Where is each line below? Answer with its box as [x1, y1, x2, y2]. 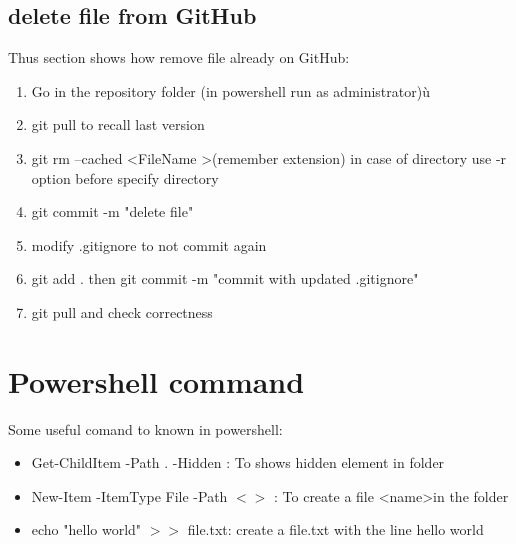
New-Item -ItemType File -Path [31, 485, 228, 506]
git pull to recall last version [31, 114, 205, 135]
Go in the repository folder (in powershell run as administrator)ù [31, 80, 430, 101]
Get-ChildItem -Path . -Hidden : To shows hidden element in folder [31, 452, 445, 473]
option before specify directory [31, 167, 219, 188]
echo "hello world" [31, 519, 142, 540]
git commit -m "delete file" [31, 201, 194, 222]
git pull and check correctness [31, 301, 213, 322]
